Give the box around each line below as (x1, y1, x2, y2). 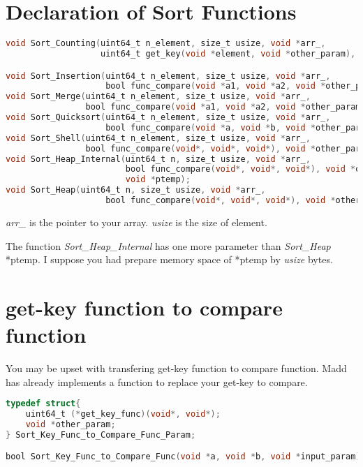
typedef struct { (6, 399, 81, 409)
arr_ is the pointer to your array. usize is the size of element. (6, 214, 267, 229)
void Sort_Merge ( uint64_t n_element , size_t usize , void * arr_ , (6, 91, 311, 102)
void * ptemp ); (125, 175, 191, 185)
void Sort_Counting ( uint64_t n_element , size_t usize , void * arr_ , (6, 38, 326, 49)
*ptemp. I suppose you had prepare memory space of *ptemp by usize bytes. (6, 252, 333, 267)
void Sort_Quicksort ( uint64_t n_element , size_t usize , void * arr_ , (6, 112, 331, 123)
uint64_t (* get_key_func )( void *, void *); (25, 409, 221, 420)
